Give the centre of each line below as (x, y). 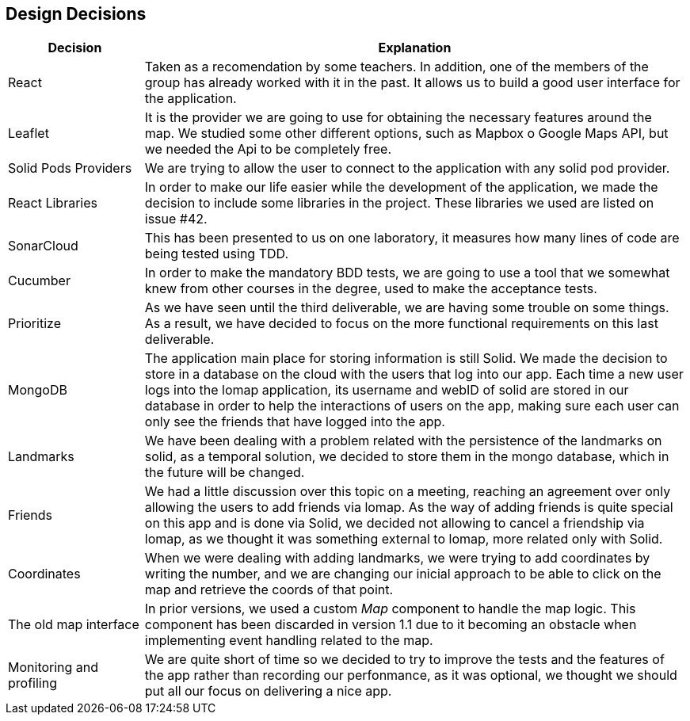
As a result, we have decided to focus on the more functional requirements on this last (401, 324)
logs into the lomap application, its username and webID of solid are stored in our (387, 390)
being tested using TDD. (216, 254)
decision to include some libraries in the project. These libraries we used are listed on (399, 203)
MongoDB (38, 390)
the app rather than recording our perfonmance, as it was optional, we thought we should (411, 675)
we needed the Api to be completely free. (268, 149)
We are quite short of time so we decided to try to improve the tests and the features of (404, 660)
